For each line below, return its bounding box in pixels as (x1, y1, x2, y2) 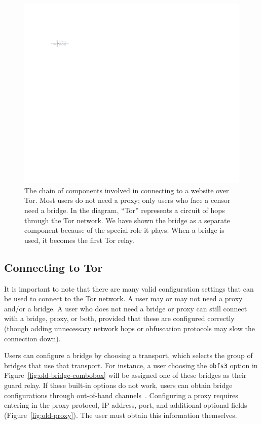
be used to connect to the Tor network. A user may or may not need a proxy (4, 293, 243, 304)
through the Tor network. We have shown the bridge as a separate (24, 215, 230, 225)
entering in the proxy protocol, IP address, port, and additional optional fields (4, 400, 247, 410)
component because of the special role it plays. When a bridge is (24, 225, 224, 235)
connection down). (4, 333, 61, 343)
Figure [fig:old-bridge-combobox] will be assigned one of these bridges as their (4, 370, 247, 380)
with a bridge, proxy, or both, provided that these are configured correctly (4, 313, 235, 324)
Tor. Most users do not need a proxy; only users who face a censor (24, 195, 231, 205)
